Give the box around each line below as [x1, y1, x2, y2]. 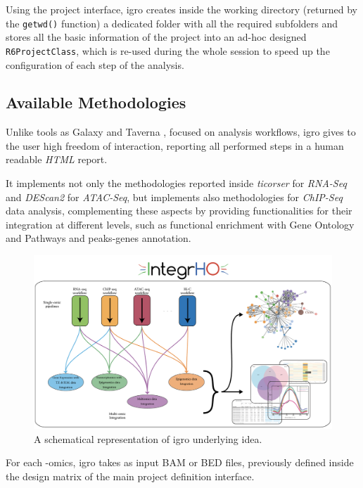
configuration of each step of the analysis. [6, 57, 184, 72]
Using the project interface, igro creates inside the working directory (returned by [6, 2, 357, 16]
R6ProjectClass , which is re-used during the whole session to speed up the [6, 43, 330, 58]
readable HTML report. [6, 152, 108, 167]
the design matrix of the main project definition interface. [6, 469, 255, 484]
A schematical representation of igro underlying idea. [34, 431, 262, 446]
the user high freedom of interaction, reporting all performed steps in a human [6, 138, 344, 153]
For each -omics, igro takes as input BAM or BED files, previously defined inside [6, 455, 354, 470]
